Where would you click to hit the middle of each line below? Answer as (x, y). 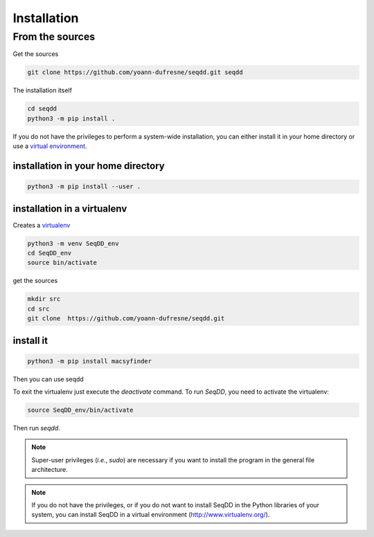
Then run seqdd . (36, 428)
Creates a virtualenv (42, 225)
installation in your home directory (89, 166)
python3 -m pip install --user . (84, 186)
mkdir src (44, 299)
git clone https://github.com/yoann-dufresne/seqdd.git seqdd (135, 72)
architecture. (50, 470)
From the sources (54, 37)
